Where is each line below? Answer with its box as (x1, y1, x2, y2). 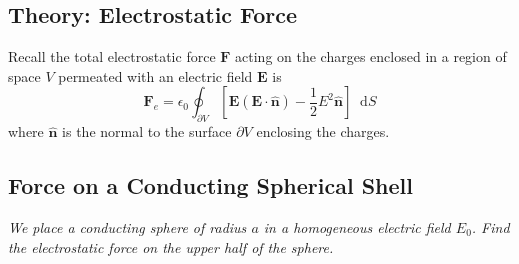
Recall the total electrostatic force (8, 46, 216, 67)
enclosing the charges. (256, 121, 390, 142)
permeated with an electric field (58, 65, 253, 86)
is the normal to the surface (62, 121, 232, 142)
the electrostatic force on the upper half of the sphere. (8, 236, 334, 257)
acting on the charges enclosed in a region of (235, 46, 507, 67)
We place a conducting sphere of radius (8, 216, 247, 237)
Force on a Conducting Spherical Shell (8, 170, 414, 201)
